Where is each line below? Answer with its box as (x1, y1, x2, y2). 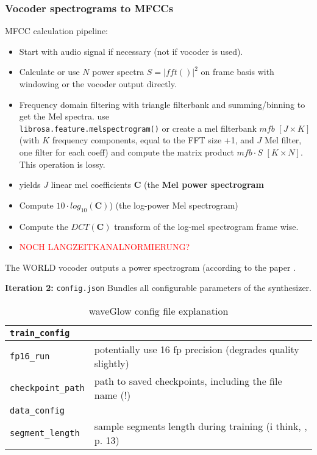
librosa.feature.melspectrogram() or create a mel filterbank (19, 121, 257, 134)
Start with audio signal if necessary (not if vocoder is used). (19, 45, 243, 57)
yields (19, 178, 41, 191)
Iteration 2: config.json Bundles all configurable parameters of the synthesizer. (5, 281, 312, 294)
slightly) (94, 356, 129, 371)
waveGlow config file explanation (88, 304, 229, 318)
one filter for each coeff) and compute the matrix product (19, 146, 234, 159)
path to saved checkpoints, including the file (94, 374, 282, 389)
